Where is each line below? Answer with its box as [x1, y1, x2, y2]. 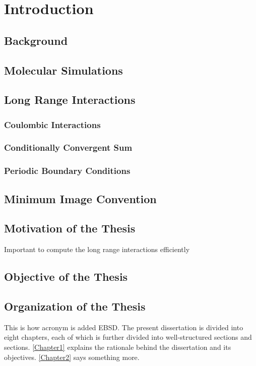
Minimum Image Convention [4, 191, 157, 206]
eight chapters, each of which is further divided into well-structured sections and [4, 332, 252, 342]
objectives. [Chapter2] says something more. [4, 351, 140, 362]
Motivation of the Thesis [4, 220, 136, 236]
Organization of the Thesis [4, 298, 146, 314]
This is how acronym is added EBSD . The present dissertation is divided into [4, 322, 243, 332]
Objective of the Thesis [4, 269, 128, 284]
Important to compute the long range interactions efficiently [4, 244, 190, 255]
